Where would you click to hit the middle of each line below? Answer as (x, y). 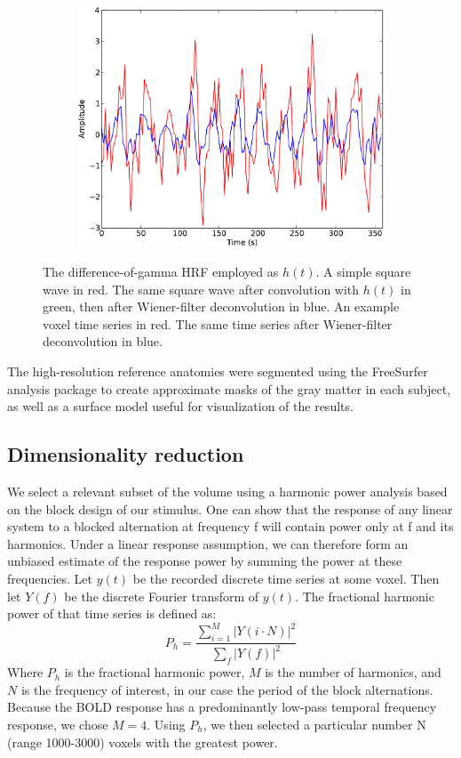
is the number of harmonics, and (353, 672)
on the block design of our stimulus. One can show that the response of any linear (230, 508)
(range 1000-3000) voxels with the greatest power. (143, 742)
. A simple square (363, 272)
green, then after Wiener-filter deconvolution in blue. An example (221, 306)
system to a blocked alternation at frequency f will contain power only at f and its (230, 526)
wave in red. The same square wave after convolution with (201, 289)
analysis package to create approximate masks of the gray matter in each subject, (229, 388)
